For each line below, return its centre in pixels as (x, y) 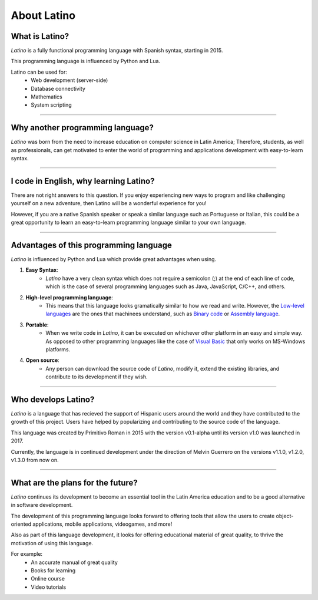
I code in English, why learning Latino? (83, 181)
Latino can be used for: (39, 72)
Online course (48, 579)
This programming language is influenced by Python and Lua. (86, 61)
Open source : (43, 360)
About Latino (43, 15)
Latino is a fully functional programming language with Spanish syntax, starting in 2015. (117, 51)
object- (285, 516)
